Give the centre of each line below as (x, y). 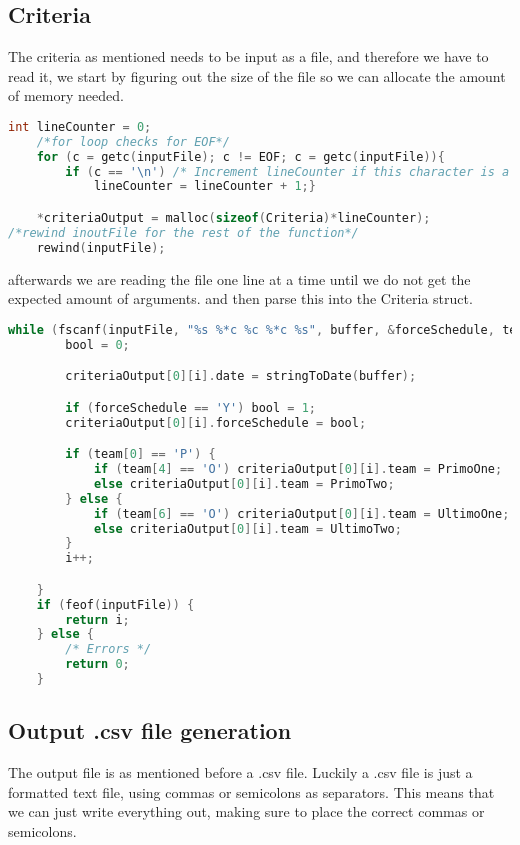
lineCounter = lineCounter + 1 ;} (204, 186)
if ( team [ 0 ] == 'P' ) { (140, 454)
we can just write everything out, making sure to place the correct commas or (246, 811)
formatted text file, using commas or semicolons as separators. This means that (251, 791)
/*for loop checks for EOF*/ (133, 141)
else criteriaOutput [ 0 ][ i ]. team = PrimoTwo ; (244, 483)
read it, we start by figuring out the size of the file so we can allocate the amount (257, 75)
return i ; (97, 619)
